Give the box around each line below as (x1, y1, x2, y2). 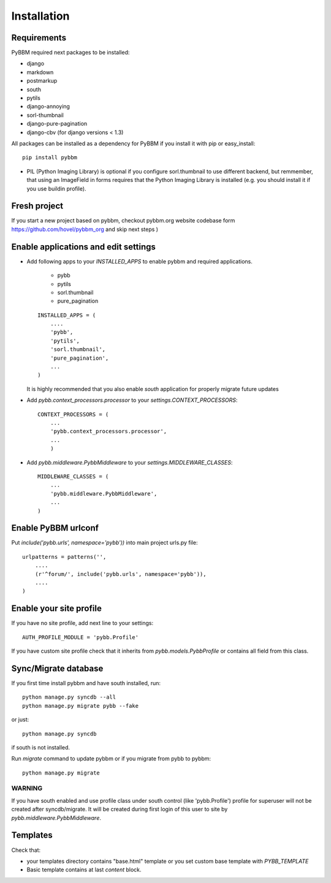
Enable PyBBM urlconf (11, 523, 99, 533)
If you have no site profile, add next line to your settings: (11, 620, 154, 627)
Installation (11, 9, 70, 23)
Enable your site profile (11, 604, 102, 614)
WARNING (11, 784, 43, 793)
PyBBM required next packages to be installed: (11, 49, 130, 56)
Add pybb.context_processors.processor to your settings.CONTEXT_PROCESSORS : (26, 396, 238, 404)
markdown (26, 68, 54, 76)
